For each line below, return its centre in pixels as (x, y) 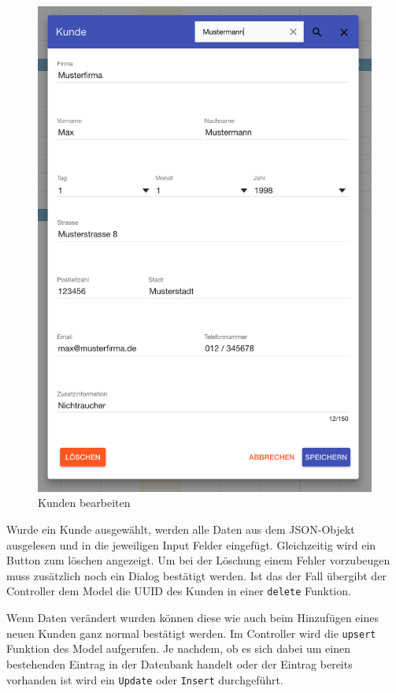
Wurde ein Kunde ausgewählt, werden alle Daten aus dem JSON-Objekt (181, 529)
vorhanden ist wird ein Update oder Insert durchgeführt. (145, 679)
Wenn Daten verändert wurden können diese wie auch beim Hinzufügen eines (192, 618)
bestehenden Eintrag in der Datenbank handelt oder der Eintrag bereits (179, 663)
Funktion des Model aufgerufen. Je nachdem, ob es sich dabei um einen (179, 648)
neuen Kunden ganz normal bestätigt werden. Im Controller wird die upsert (191, 633)
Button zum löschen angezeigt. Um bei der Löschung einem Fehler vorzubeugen (198, 560)
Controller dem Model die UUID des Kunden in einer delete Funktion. (179, 591)
